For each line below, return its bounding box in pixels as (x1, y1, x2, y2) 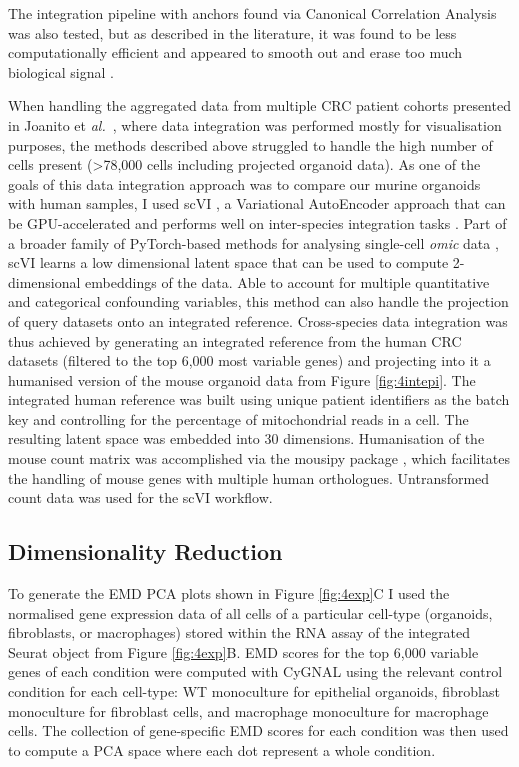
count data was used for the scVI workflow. (8, 487, 273, 508)
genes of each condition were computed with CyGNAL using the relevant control (8, 661, 503, 682)
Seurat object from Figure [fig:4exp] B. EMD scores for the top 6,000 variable (8, 641, 479, 662)
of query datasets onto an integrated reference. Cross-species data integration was (8, 310, 508, 331)
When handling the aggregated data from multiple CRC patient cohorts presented (8, 95, 511, 116)
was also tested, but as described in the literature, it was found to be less (8, 22, 457, 43)
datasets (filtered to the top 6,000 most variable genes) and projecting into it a (8, 350, 491, 371)
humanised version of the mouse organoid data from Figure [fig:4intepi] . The (8, 369, 476, 390)
